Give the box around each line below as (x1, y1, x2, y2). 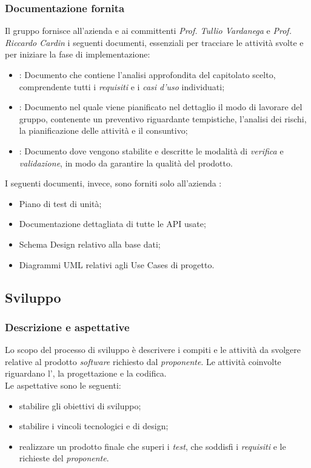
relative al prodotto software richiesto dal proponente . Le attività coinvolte (5, 355, 281, 367)
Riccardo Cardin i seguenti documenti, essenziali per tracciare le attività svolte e (5, 36, 304, 48)
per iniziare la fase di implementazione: (5, 48, 150, 61)
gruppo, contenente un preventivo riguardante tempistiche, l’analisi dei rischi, (19, 112, 307, 125)
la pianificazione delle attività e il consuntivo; (19, 124, 188, 137)
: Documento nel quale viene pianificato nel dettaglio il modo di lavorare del (19, 101, 303, 113)
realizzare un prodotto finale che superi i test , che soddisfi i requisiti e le (19, 440, 286, 452)
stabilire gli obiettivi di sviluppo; (19, 399, 141, 412)
